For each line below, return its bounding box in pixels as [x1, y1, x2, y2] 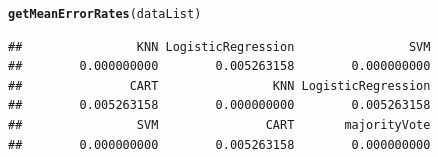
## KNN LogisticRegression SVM [8, 39, 431, 54]
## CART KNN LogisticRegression [8, 78, 431, 93]
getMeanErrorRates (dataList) [8, 7, 202, 21]
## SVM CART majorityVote [8, 118, 431, 133]
